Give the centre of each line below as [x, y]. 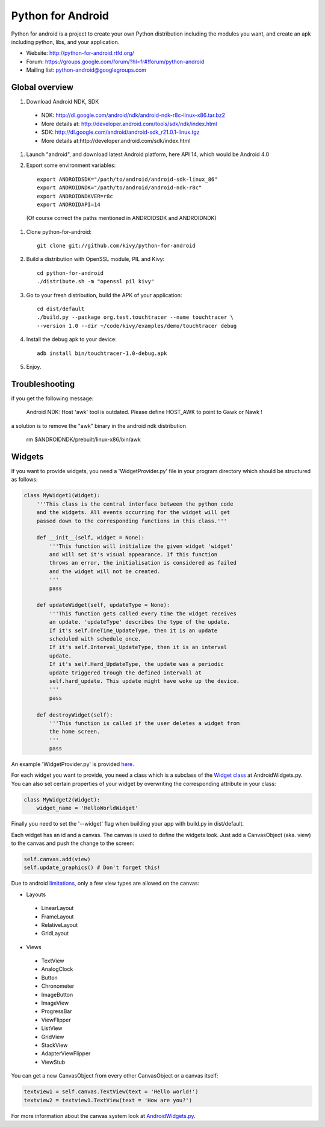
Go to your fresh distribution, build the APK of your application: [104, 295]
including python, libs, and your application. [65, 42]
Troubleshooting [43, 384]
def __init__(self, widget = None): [90, 538]
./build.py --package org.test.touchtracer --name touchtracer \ [135, 317]
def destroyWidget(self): [75, 715]
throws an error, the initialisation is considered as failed [143, 563]
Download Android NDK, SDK [63, 102]
